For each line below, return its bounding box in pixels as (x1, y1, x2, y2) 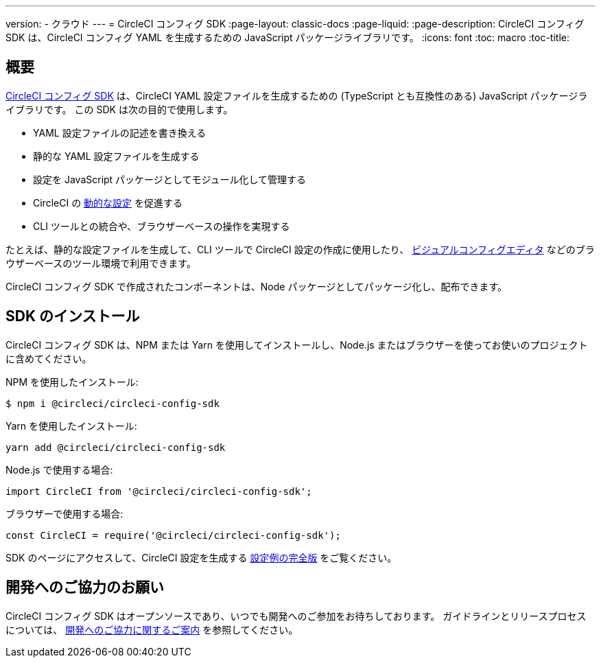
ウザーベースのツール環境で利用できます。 (5, 257, 196, 269)
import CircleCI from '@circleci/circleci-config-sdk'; (5, 485, 312, 497)
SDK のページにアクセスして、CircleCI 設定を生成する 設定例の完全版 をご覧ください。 (5, 551, 397, 563)
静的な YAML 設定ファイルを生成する (33, 150, 200, 162)
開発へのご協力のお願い (5, 579, 164, 596)
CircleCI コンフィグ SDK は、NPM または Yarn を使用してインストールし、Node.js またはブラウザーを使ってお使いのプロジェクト (5, 338, 588, 351)
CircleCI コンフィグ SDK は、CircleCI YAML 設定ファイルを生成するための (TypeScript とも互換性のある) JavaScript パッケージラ (5, 89, 588, 102)
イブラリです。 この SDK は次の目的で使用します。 (5, 103, 233, 115)
